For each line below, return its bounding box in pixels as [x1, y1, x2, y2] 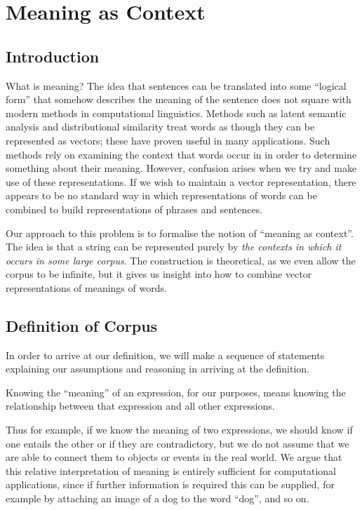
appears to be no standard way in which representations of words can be [6, 188, 317, 203]
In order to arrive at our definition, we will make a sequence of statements [6, 347, 325, 362]
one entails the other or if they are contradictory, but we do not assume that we [6, 436, 349, 450]
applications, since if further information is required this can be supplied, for [6, 477, 335, 492]
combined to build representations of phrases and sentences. [6, 201, 263, 216]
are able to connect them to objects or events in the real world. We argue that [6, 450, 342, 464]
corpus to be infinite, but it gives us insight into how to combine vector [6, 267, 312, 281]
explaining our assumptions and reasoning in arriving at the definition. [6, 361, 309, 376]
